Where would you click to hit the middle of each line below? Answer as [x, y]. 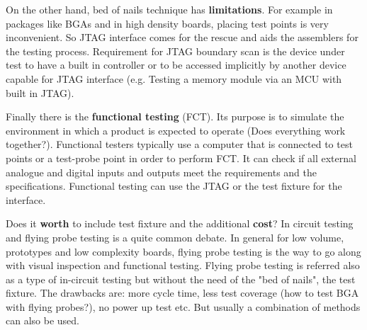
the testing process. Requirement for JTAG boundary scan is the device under [175, 51]
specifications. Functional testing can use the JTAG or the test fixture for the [174, 186]
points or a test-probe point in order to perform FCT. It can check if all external [181, 158]
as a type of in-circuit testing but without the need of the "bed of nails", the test [181, 279]
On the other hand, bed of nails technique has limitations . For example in [169, 9]
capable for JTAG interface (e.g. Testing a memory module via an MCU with [174, 78]
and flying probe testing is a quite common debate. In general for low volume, [175, 237]
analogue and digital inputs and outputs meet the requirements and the [162, 172]
